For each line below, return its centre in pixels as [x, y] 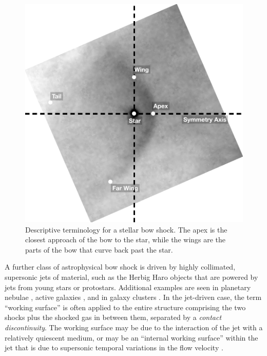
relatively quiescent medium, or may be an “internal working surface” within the [131, 337]
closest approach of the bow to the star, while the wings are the [126, 239]
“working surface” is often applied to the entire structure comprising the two [125, 307]
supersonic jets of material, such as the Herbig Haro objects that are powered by [131, 277]
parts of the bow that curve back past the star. [99, 249]
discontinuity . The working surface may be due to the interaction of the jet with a [134, 327]
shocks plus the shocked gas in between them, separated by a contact [113, 317]
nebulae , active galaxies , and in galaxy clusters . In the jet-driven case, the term [133, 297]
